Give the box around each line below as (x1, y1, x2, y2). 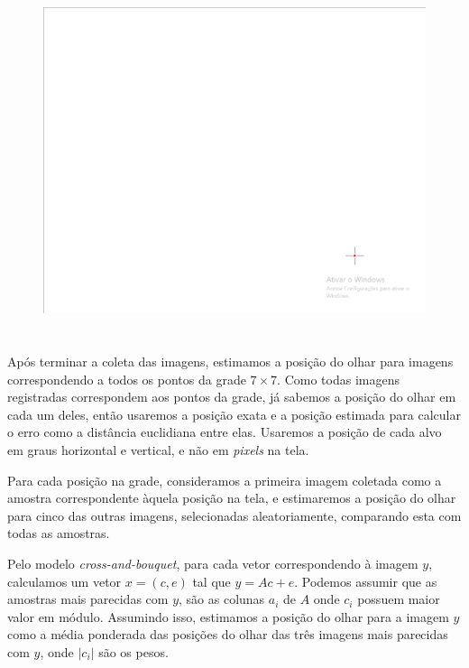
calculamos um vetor (7, 571, 122, 590)
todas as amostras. (7, 524, 110, 543)
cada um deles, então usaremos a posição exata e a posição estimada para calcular (7, 404, 461, 423)
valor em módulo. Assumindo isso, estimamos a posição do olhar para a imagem (7, 607, 449, 626)
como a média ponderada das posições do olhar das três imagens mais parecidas (7, 625, 448, 644)
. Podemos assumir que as (294, 571, 437, 590)
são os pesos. (98, 642, 169, 661)
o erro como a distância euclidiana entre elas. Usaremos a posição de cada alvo (7, 422, 442, 441)
